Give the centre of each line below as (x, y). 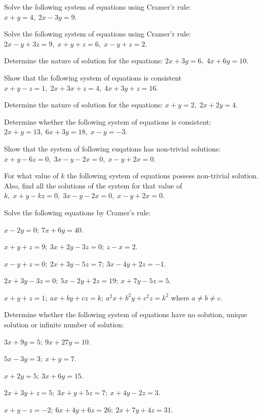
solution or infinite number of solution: (64, 325)
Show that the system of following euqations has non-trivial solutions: (113, 148)
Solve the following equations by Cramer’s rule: (78, 212)
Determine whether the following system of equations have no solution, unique (126, 314)
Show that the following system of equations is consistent (93, 77)
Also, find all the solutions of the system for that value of (93, 185)
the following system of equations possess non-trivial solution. (163, 176)
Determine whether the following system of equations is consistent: (108, 121)
